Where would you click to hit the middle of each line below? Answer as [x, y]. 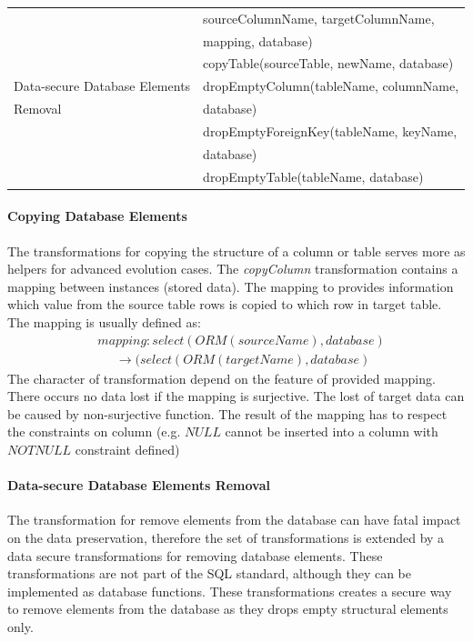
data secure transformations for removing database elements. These [195, 555]
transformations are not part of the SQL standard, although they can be [210, 573]
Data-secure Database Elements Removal [139, 485]
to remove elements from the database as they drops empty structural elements [228, 609]
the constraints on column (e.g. [94, 431]
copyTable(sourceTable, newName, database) [328, 63]
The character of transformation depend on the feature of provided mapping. [221, 378]
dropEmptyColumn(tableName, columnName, [331, 86]
